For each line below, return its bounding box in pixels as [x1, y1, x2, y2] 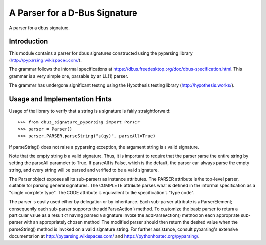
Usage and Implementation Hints [9, 95, 112, 103]
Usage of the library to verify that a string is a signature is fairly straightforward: [9, 108, 171, 114]
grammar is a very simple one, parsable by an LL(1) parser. [9, 73, 128, 79]
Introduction [9, 37, 48, 46]
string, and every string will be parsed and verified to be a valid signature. [9, 167, 159, 173]
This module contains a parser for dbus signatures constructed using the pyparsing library [9, 50, 193, 56]
